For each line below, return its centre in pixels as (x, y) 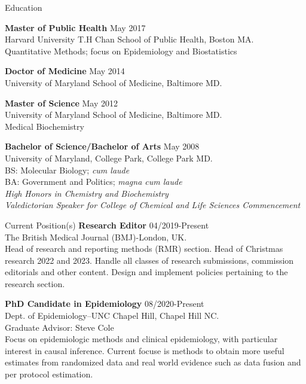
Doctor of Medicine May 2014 (65, 71)
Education (24, 7)
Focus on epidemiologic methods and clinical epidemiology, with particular (141, 339)
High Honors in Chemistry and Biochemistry (87, 193)
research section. (35, 283)
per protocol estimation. (49, 374)
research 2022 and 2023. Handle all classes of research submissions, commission (149, 260)
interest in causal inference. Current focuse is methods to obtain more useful (145, 350)
